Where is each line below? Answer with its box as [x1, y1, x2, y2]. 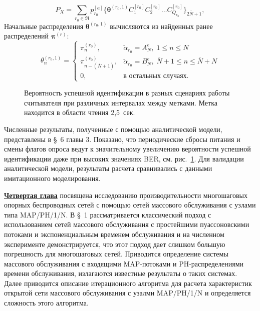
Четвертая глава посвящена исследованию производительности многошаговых [4, 189, 247, 200]
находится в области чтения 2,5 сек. [24, 107, 135, 117]
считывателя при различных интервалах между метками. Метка [24, 97, 217, 107]
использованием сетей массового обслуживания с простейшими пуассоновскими [4, 219, 249, 229]
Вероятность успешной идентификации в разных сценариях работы [24, 87, 230, 98]
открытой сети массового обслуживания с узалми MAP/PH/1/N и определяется [4, 287, 251, 298]
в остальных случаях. [123, 72, 189, 79]
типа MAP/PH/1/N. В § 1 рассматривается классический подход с [4, 209, 211, 219]
